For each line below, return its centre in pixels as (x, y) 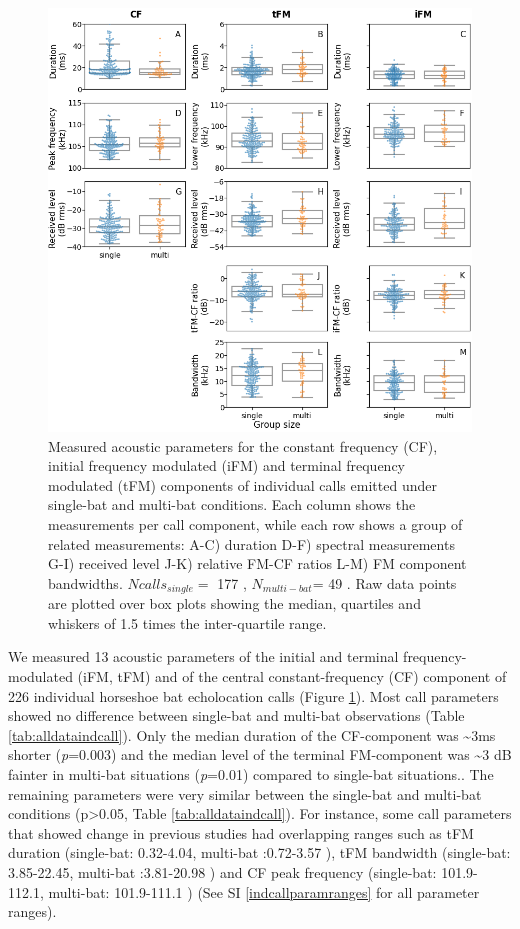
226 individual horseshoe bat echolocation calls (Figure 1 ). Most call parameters (253, 695)
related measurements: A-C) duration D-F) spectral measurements (251, 543)
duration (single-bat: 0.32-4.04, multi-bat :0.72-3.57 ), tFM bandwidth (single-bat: (259, 852)
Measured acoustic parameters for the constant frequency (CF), (243, 445)
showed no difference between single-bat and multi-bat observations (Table (236, 715)
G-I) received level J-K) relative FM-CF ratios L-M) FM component (257, 563)
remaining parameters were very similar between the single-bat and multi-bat (245, 793)
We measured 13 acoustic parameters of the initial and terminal (203, 656)
